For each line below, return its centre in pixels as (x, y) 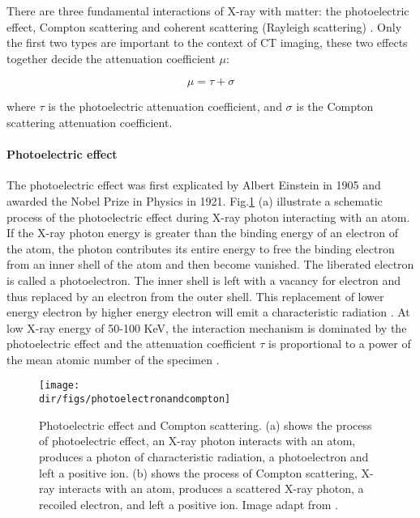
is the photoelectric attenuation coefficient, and (165, 106)
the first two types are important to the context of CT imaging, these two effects (207, 42)
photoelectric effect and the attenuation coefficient (131, 344)
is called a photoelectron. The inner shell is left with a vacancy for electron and (204, 280)
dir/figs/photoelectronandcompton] (135, 399)
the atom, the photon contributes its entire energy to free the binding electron (201, 248)
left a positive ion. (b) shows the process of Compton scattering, (198, 472)
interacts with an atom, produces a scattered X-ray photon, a (211, 488)
